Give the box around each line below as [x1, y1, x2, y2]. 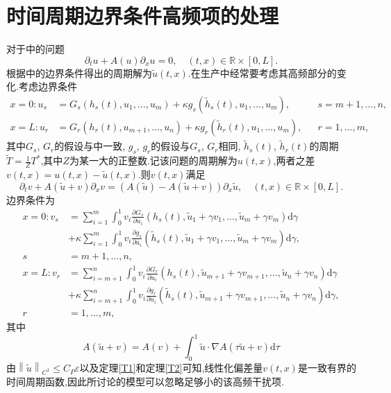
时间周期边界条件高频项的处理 [6, 1, 279, 30]
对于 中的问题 [6, 42, 65, 56]
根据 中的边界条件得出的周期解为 [6, 65, 152, 80]
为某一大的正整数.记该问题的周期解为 [69, 153, 238, 168]
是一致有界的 [297, 360, 356, 375]
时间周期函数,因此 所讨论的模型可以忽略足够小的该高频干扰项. [6, 374, 284, 388]
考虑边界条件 [18, 79, 77, 94]
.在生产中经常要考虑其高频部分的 [188, 65, 337, 80]
